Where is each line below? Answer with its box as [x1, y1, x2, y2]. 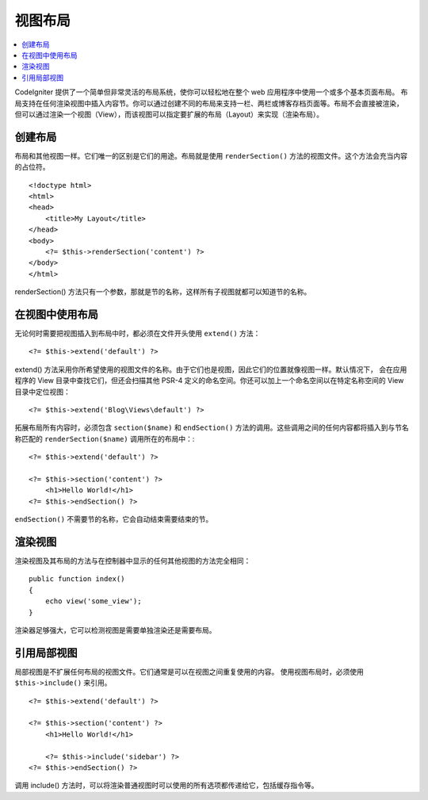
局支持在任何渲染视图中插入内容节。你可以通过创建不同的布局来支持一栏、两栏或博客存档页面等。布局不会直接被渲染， [14, 98, 403, 108]
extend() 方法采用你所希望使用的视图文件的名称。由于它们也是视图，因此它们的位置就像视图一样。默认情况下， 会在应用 [14, 365, 407, 374]
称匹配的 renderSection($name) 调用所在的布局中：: [14, 434, 195, 443]
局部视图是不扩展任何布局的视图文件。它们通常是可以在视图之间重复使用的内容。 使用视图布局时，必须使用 [14, 667, 364, 676]
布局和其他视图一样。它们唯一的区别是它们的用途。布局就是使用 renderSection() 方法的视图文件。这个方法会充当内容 [14, 151, 408, 160]
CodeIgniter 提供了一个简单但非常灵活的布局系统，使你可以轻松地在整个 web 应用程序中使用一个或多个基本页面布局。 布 [14, 87, 408, 97]
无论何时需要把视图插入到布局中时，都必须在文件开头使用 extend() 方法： [14, 329, 261, 338]
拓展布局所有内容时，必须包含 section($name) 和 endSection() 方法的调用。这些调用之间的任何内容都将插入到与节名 [14, 423, 409, 432]
